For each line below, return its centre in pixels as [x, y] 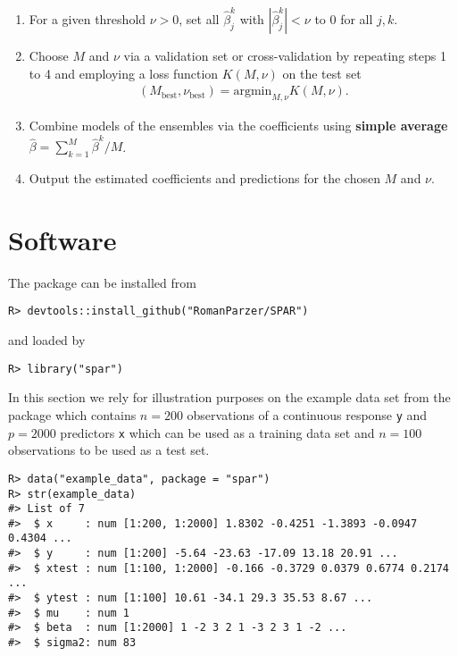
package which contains [72, 414]
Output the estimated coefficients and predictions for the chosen [204, 178]
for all [357, 19]
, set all [199, 19]
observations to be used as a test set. [109, 450]
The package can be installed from [102, 282]
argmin [253, 92]
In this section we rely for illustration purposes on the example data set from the [229, 397]
